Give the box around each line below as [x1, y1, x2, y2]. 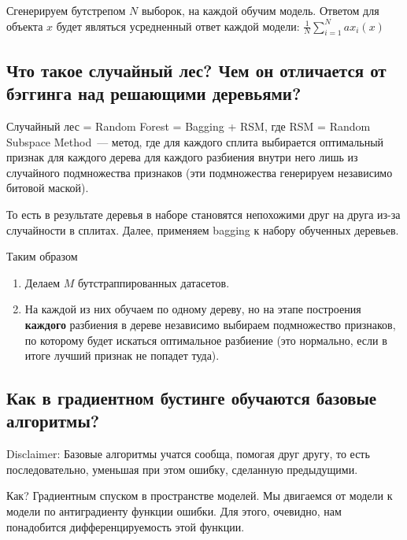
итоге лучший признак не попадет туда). [24, 347, 220, 364]
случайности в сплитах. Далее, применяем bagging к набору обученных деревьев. [6, 221, 399, 238]
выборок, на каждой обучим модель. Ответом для [141, 2, 379, 18]
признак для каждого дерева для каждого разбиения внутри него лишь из [6, 149, 358, 165]
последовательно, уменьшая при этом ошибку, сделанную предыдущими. [6, 460, 358, 477]
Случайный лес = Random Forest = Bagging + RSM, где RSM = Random [6, 117, 371, 134]
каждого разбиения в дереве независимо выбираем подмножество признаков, [24, 316, 396, 332]
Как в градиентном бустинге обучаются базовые [6, 386, 377, 410]
